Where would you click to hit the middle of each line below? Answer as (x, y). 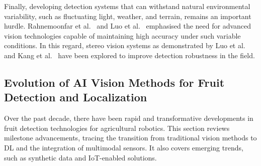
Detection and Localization (76, 97)
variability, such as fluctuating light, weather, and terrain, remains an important (128, 16)
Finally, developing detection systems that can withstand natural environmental (127, 6)
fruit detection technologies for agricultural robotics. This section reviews (117, 128)
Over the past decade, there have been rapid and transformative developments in (129, 118)
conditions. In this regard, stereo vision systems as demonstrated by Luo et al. (125, 45)
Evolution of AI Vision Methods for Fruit (114, 82)
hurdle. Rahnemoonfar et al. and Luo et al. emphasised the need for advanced (128, 26)
